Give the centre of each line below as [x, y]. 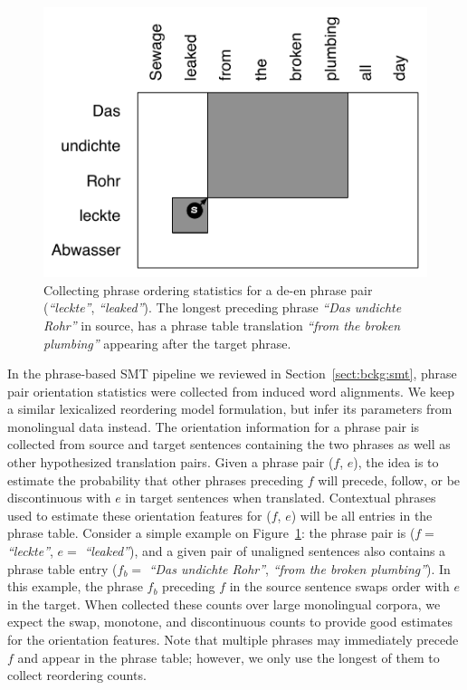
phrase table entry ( [62, 568]
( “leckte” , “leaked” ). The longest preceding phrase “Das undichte [223, 307]
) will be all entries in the [362, 515]
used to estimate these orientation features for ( [139, 515]
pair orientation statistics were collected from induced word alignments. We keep [231, 391]
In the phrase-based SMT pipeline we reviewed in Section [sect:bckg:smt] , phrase [232, 374]
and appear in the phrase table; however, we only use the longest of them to [229, 657]
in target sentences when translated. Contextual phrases [281, 498]
